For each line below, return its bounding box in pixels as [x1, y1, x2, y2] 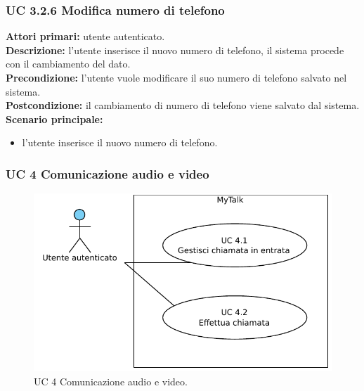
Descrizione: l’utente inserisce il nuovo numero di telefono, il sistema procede [6, 42, 344, 57]
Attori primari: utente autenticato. [6, 29, 165, 44]
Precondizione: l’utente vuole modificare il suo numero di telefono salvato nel [6, 70, 347, 84]
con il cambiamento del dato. [6, 56, 131, 71]
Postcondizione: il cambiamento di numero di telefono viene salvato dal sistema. [6, 98, 360, 113]
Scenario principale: [6, 111, 103, 126]
